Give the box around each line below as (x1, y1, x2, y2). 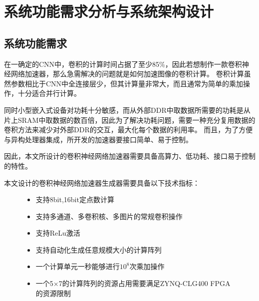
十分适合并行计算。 (17, 88, 81, 98)
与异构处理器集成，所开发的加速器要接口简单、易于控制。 (4, 134, 193, 144)
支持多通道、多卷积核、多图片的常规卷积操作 (35, 211, 183, 221)
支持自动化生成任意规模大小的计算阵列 (35, 244, 162, 255)
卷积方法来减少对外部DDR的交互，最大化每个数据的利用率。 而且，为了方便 (4, 124, 253, 135)
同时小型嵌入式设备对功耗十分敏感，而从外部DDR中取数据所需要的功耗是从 (4, 104, 251, 115)
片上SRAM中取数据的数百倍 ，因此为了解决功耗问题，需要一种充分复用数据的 (4, 114, 256, 125)
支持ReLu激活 (35, 228, 80, 238)
